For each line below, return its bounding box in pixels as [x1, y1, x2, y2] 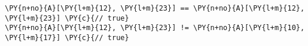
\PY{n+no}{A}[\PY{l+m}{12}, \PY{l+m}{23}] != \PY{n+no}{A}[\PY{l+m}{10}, [5, 24, 305, 32]
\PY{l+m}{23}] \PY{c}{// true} [5, 14, 129, 22]
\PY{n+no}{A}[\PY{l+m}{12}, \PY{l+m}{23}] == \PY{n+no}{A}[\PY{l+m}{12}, [5, 4, 305, 12]
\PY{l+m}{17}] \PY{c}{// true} [5, 33, 129, 42]
